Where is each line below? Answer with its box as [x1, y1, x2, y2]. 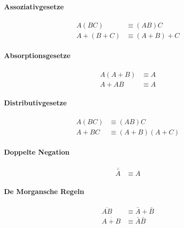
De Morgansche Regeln [4, 186, 84, 196]
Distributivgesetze [4, 98, 67, 108]
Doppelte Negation [4, 147, 70, 157]
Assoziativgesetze [4, 1, 64, 11]
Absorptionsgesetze [4, 50, 71, 61]
